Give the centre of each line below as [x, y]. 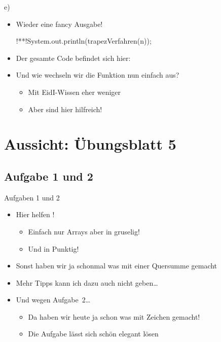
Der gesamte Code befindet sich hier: [73, 58]
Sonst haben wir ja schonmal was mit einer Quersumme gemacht [117, 266]
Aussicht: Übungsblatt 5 [90, 144]
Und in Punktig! [53, 248]
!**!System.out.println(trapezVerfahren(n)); [84, 41]
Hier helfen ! [35, 214]
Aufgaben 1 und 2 [32, 197]
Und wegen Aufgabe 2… [53, 300]
